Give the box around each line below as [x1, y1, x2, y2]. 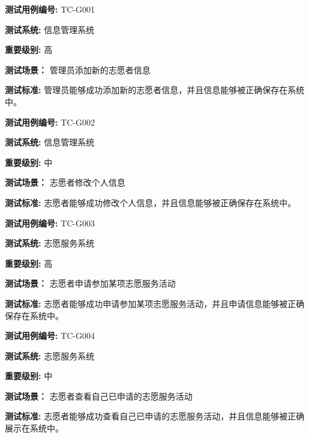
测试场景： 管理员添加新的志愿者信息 [5, 63, 151, 76]
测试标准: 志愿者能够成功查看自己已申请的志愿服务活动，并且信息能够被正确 [5, 410, 305, 422]
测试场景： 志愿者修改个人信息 [5, 176, 125, 189]
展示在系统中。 [5, 422, 64, 434]
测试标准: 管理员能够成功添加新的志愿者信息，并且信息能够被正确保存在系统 [5, 84, 305, 96]
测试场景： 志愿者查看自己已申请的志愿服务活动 [5, 389, 193, 402]
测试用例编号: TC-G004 [5, 329, 95, 342]
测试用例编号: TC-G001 [5, 3, 95, 15]
